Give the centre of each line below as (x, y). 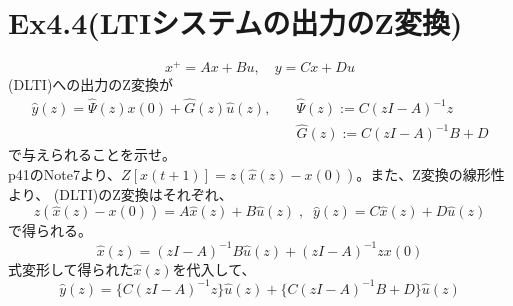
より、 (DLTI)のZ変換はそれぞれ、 (120, 193)
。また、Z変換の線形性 (430, 173)
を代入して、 (214, 268)
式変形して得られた (71, 268)
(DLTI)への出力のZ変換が (90, 84)
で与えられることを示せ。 (92, 154)
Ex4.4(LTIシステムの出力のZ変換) (235, 22)
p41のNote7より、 (65, 173)
